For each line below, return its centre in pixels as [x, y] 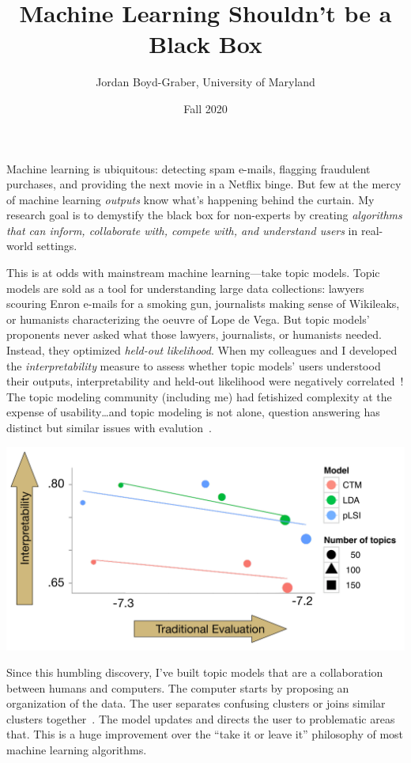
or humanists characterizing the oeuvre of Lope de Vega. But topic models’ [188, 319]
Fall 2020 [205, 108]
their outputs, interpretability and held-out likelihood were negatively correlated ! [205, 381]
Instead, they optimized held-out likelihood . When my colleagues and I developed [202, 350]
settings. [57, 246]
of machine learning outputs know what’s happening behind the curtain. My [190, 199]
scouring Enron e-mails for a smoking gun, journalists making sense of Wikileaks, [203, 304]
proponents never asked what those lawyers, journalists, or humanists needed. [194, 334]
